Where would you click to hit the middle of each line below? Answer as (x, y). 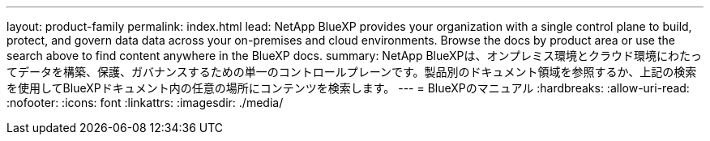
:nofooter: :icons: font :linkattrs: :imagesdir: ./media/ (145, 103)
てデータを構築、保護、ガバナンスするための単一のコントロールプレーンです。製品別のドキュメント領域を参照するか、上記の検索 (352, 72)
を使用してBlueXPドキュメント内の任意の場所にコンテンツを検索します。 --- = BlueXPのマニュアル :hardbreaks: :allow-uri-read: (348, 88)
